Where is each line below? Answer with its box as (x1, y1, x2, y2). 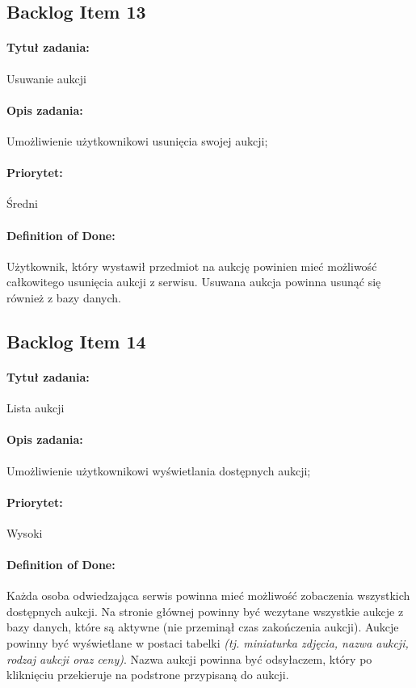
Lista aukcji (6, 399, 65, 416)
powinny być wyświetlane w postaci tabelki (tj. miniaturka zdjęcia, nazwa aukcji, (6, 635, 409, 652)
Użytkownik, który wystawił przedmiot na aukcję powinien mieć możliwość (6, 257, 377, 274)
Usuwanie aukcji (6, 70, 86, 87)
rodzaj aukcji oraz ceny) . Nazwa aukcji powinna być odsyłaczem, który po (6, 650, 372, 667)
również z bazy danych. (6, 289, 121, 306)
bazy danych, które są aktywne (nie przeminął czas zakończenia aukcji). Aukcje (6, 618, 399, 635)
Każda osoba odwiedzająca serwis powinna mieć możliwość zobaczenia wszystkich (6, 587, 410, 604)
